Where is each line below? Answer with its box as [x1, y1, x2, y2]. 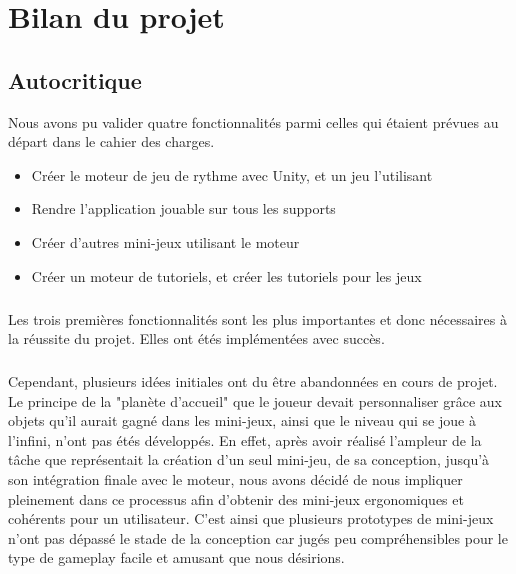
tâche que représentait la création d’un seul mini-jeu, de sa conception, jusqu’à [8, 449, 490, 470]
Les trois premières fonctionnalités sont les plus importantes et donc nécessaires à [8, 308, 507, 329]
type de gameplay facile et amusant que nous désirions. [8, 547, 345, 568]
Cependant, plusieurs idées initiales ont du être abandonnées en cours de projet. [8, 371, 498, 392]
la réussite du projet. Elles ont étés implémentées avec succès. [8, 328, 385, 349]
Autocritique [8, 64, 142, 95]
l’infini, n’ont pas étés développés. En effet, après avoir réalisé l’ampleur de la [8, 429, 482, 450]
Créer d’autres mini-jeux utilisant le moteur [31, 231, 300, 252]
